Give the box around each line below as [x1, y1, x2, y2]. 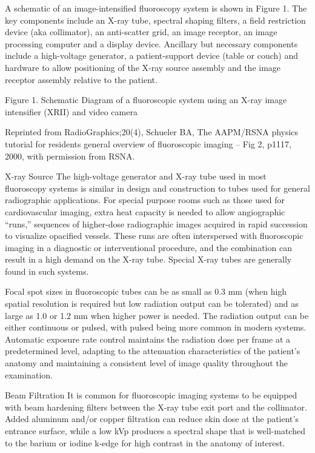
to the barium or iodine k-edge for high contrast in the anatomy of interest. [5, 436, 285, 449]
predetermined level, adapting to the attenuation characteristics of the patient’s [5, 344, 300, 357]
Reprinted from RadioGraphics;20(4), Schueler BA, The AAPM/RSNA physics [5, 126, 299, 138]
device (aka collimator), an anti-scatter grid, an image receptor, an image [5, 25, 277, 38]
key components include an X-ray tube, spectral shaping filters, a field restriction [5, 13, 306, 26]
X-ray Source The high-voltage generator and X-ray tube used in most [5, 170, 267, 183]
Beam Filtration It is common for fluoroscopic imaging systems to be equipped [5, 389, 297, 401]
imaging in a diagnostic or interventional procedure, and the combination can [5, 241, 292, 253]
